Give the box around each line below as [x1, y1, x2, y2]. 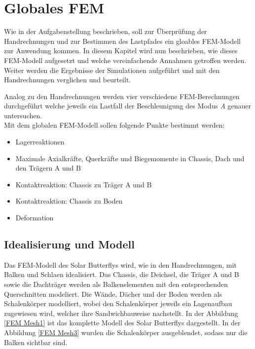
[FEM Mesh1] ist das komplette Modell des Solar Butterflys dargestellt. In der [4, 317, 241, 328]
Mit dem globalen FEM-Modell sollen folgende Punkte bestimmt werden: [4, 120, 225, 130]
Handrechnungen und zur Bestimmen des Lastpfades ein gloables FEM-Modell [4, 35, 241, 46]
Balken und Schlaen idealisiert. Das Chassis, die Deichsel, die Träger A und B [4, 269, 239, 279]
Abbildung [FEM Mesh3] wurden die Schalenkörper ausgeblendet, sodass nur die [4, 327, 248, 337]
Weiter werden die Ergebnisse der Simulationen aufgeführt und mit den [4, 65, 219, 75]
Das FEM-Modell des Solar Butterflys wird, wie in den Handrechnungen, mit [4, 259, 237, 270]
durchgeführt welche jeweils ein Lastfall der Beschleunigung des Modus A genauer [4, 101, 251, 111]
